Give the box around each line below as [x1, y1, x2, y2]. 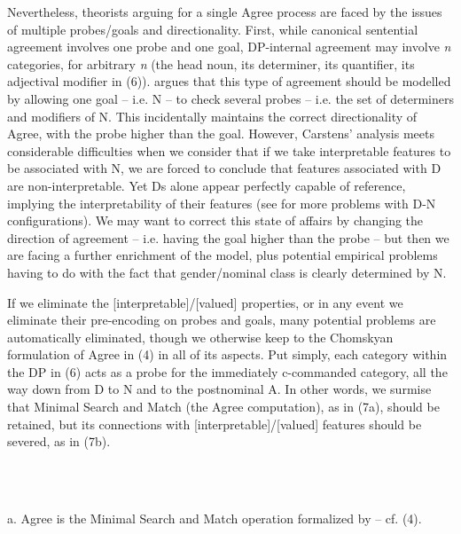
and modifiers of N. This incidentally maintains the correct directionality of [7, 106, 418, 125]
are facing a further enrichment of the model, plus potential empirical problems [7, 246, 438, 264]
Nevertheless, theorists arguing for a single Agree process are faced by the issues [7, 3, 442, 20]
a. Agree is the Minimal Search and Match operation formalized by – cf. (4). [7, 509, 422, 528]
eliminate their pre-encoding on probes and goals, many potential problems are [7, 310, 436, 329]
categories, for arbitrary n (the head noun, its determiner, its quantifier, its [7, 54, 415, 73]
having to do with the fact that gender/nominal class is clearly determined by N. [7, 263, 447, 281]
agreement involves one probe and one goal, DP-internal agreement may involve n [7, 37, 451, 56]
